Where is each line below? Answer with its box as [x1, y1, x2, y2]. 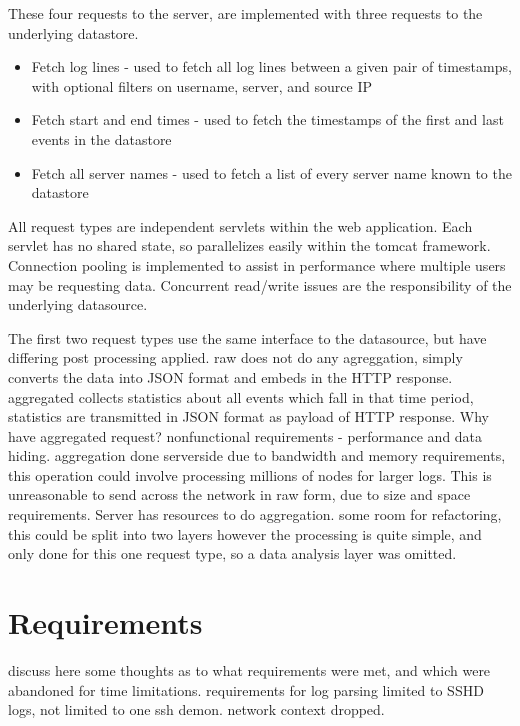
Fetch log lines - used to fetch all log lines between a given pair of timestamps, [31, 56, 512, 77]
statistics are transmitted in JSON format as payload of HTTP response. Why [8, 406, 489, 427]
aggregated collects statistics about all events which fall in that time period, [8, 386, 474, 407]
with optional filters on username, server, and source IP [31, 75, 372, 96]
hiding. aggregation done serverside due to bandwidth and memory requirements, [8, 445, 506, 466]
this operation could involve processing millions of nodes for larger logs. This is [8, 464, 492, 485]
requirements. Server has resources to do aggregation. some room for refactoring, [8, 504, 502, 525]
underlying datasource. [8, 294, 148, 315]
